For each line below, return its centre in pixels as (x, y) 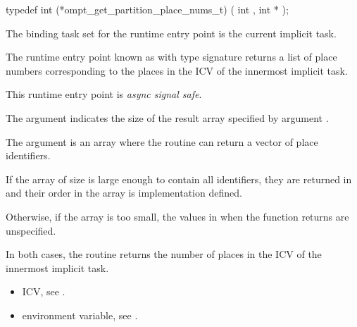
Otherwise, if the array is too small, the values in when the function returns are (177, 216)
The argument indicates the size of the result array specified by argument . (167, 117)
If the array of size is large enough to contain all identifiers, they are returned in (179, 179)
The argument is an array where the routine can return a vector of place (162, 141)
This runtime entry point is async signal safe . (104, 94)
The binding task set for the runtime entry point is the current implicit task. (171, 33)
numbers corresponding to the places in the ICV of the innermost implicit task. (177, 70)
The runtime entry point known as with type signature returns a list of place (171, 57)
